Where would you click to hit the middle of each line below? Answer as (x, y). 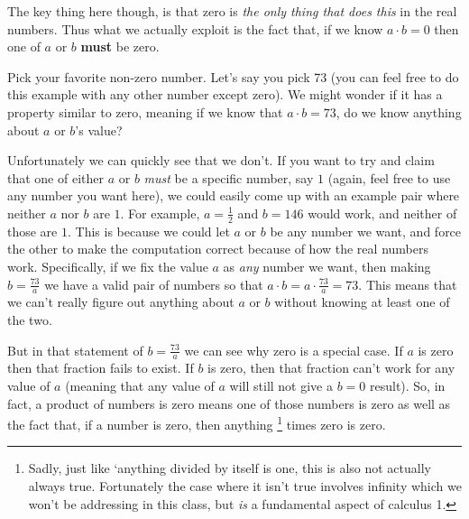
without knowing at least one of (362, 302)
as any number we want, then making (327, 266)
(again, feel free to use (389, 177)
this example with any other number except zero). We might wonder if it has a (225, 94)
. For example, (160, 213)
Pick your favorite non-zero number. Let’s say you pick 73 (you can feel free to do (233, 76)
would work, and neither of (382, 213)
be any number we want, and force (366, 231)
